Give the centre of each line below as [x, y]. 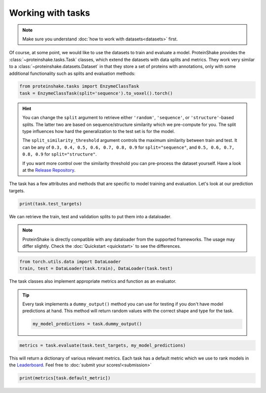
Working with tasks [50, 13]
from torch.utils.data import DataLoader [70, 262]
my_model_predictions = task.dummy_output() [87, 324]
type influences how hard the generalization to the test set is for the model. [99, 131]
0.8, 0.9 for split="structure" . [60, 154]
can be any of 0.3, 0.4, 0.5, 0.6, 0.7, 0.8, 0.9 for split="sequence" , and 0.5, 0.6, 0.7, [129, 147]
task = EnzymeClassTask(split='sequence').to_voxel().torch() [96, 93]
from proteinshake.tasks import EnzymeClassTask [79, 86]
